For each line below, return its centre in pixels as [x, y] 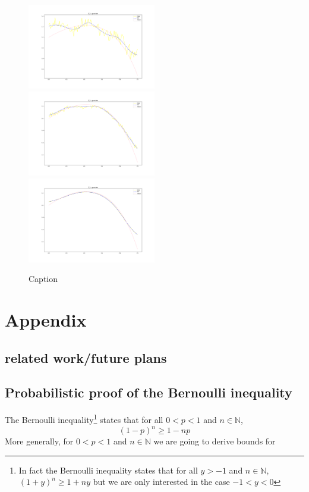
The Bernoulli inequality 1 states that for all [84, 419]
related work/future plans [86, 357]
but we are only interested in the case [161, 482]
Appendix [46, 320]
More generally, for [39, 441]
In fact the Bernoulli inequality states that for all [108, 470]
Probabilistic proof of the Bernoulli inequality [149, 392]
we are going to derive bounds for [215, 441]
